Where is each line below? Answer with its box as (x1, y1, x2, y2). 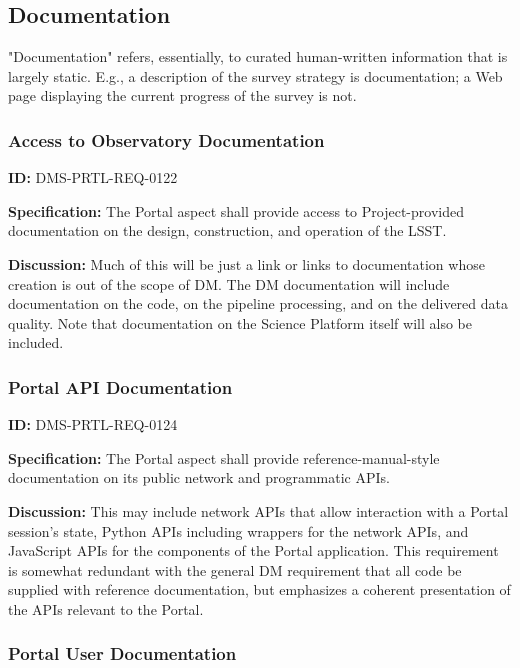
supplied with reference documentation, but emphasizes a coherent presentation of (8, 579, 511, 600)
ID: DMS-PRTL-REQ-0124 (8, 414, 178, 435)
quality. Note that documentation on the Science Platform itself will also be (8, 312, 472, 333)
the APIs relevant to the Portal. (8, 598, 204, 619)
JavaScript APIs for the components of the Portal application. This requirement (8, 540, 499, 561)
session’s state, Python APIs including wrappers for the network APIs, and (8, 520, 469, 541)
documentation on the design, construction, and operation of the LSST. (8, 220, 447, 241)
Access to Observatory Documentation (8, 127, 325, 152)
